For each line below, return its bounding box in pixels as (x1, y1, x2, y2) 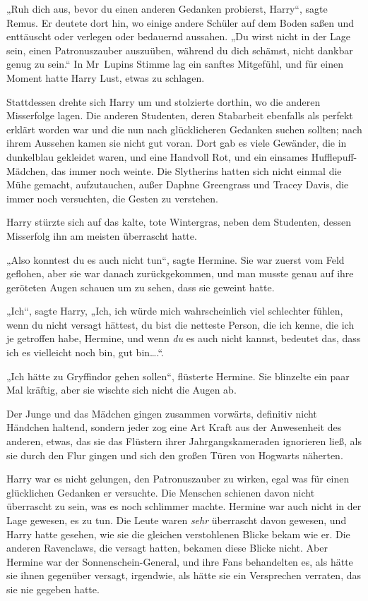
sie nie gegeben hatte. (6, 581, 100, 596)
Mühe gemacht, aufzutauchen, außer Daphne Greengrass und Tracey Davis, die (6, 177, 349, 192)
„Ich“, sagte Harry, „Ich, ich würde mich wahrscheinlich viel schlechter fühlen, (6, 303, 343, 318)
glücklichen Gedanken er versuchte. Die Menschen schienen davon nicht (6, 485, 315, 499)
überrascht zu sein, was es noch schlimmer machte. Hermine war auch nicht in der (6, 499, 362, 514)
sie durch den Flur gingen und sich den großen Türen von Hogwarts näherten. (6, 447, 343, 462)
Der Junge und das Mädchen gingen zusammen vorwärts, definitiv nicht (6, 406, 317, 420)
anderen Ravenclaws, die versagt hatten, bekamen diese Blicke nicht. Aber (6, 540, 328, 555)
